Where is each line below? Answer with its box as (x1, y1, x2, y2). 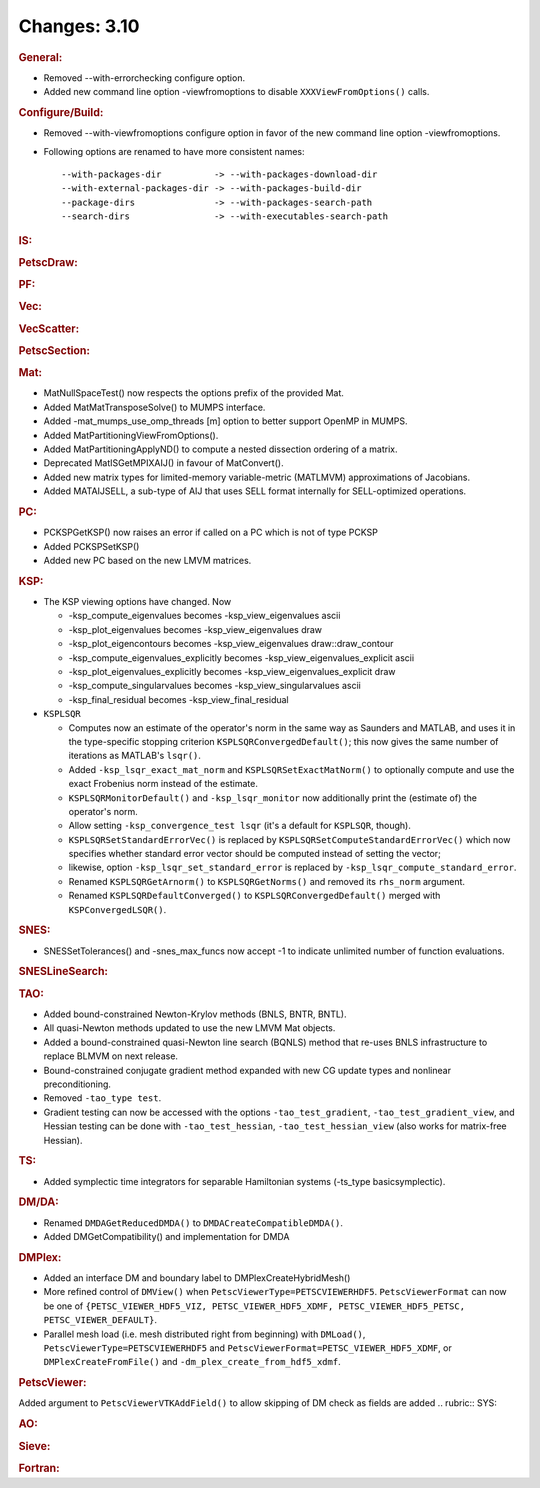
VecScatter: (18, 321, 80, 335)
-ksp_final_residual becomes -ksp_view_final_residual (68, 693, 289, 705)
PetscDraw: (18, 255, 79, 269)
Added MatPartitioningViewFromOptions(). (43, 429, 219, 441)
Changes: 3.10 (18, 15, 140, 37)
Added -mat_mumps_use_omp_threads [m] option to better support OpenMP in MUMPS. (43, 415, 408, 427)
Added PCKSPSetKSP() (43, 540, 140, 552)
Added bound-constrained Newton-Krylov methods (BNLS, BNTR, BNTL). (43, 1008, 347, 1020)
